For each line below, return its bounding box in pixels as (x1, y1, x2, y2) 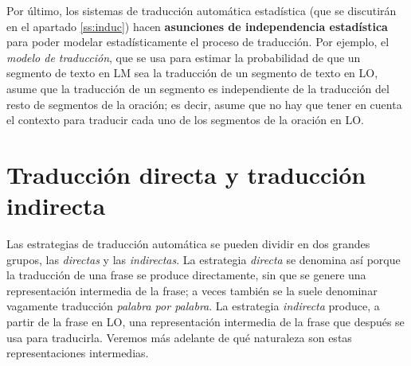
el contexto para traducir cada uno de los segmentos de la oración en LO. (6, 111, 364, 128)
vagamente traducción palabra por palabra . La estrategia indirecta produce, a (6, 298, 380, 314)
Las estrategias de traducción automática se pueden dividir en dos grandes (6, 236, 370, 252)
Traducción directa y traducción (6, 158, 366, 190)
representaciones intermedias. (6, 345, 149, 361)
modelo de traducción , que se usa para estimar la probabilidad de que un (6, 49, 361, 65)
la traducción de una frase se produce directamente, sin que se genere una (6, 267, 366, 283)
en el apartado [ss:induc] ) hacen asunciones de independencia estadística (6, 18, 388, 34)
